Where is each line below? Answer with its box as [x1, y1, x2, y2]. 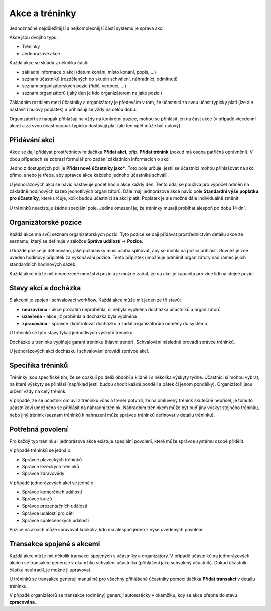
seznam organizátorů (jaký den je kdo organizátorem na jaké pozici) [22, 90, 163, 96]
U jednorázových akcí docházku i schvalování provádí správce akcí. [9, 348, 149, 354]
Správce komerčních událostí [22, 489, 82, 495]
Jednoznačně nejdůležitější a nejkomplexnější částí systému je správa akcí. [9, 25, 165, 31]
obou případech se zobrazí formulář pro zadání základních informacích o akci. [9, 156, 171, 162]
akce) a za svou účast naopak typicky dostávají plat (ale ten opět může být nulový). [9, 123, 182, 129]
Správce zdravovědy [22, 470, 65, 477]
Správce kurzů [22, 496, 52, 502]
